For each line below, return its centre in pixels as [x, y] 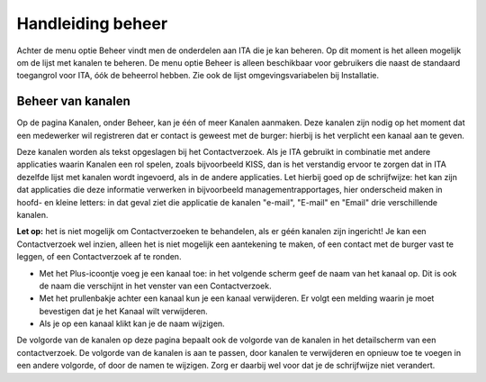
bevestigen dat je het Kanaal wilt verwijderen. [124, 311]
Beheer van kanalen [73, 101]
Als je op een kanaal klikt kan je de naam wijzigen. [132, 323]
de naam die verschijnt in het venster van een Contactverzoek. [155, 286]
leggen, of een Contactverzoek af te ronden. [99, 257]
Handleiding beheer [92, 23]
